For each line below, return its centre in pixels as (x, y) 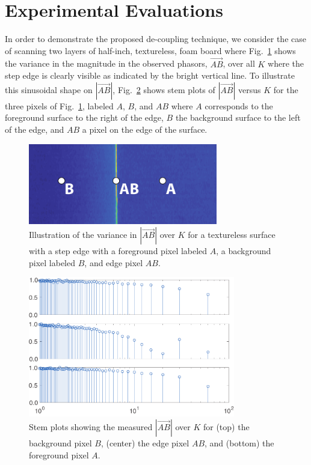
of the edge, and (35, 129)
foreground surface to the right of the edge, (84, 117)
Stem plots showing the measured (91, 427)
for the (286, 89)
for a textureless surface (232, 235)
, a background (244, 251)
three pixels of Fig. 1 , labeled (59, 105)
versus (250, 89)
